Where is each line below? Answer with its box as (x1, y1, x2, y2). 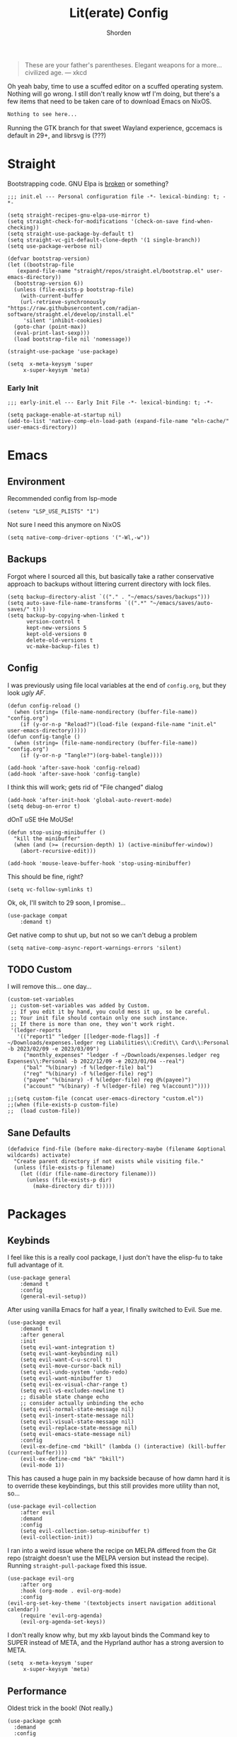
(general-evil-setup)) (20, 1293, 87, 1301)
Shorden (106, 28, 132, 37)
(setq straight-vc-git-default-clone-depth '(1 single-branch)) (7, 236, 201, 244)
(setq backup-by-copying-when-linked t (7, 611, 125, 619)
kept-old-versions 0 (25, 630, 87, 638)
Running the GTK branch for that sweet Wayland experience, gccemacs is (7, 123, 223, 132)
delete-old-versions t (25, 636, 93, 644)
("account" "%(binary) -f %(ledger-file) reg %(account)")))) (23, 1082, 211, 1090)
